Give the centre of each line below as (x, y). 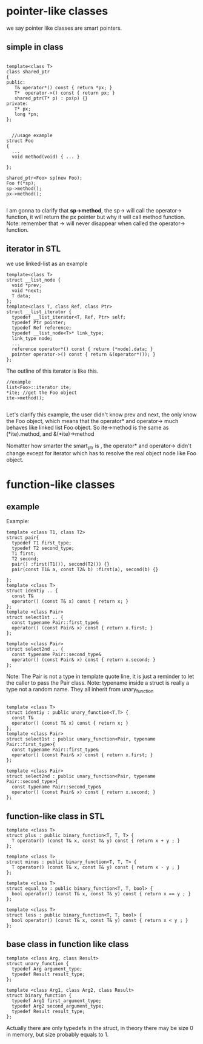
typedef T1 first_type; (42, 543)
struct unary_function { (38, 963)
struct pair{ (23, 538)
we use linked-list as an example (47, 263)
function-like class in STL (55, 816)
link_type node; (32, 338)
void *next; (27, 290)
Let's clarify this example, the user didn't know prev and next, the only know (101, 415)
